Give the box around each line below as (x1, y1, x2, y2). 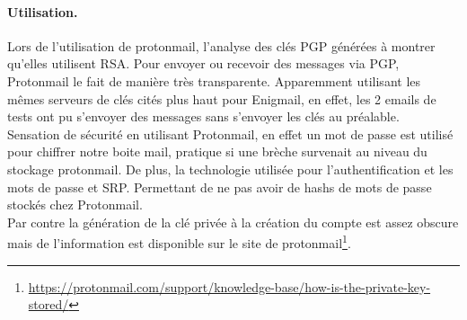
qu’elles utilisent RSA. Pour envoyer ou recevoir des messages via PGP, (7, 54, 400, 73)
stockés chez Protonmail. (7, 195, 143, 214)
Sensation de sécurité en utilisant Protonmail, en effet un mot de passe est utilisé (7, 124, 454, 143)
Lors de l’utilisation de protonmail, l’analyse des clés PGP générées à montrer (7, 36, 436, 55)
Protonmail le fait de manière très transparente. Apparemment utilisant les (7, 71, 421, 90)
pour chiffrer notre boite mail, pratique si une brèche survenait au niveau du (7, 142, 427, 161)
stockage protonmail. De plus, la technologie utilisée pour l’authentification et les (7, 159, 454, 178)
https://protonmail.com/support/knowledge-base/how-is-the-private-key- (28, 277, 431, 296)
